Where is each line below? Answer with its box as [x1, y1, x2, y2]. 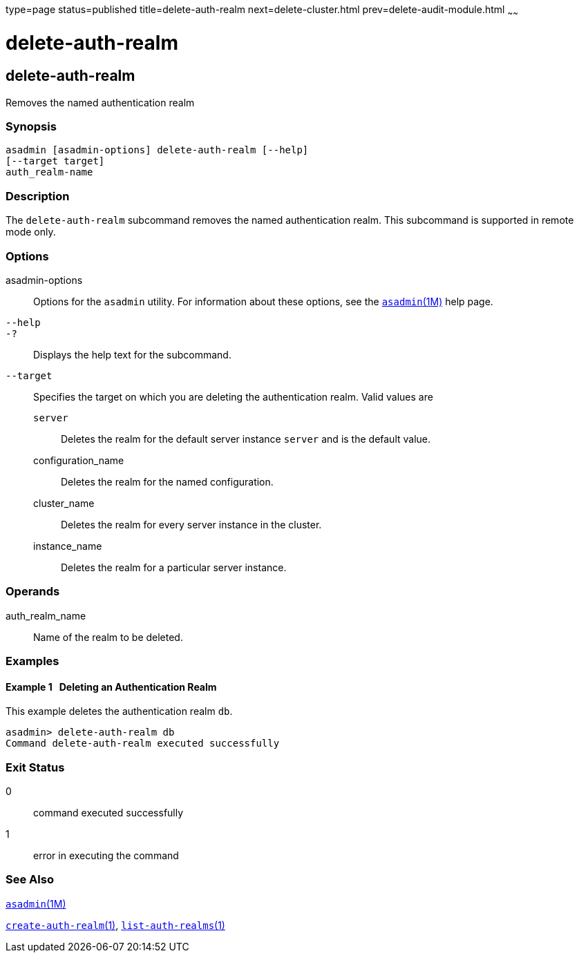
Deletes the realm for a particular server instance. [61, 561, 287, 573]
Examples [6, 654, 59, 669]
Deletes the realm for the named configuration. [61, 475, 274, 488]
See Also [6, 872, 54, 887]
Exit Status [6, 760, 65, 774]
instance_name [33, 539, 102, 552]
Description [6, 189, 70, 203]
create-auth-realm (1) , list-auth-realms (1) [6, 919, 225, 931]
